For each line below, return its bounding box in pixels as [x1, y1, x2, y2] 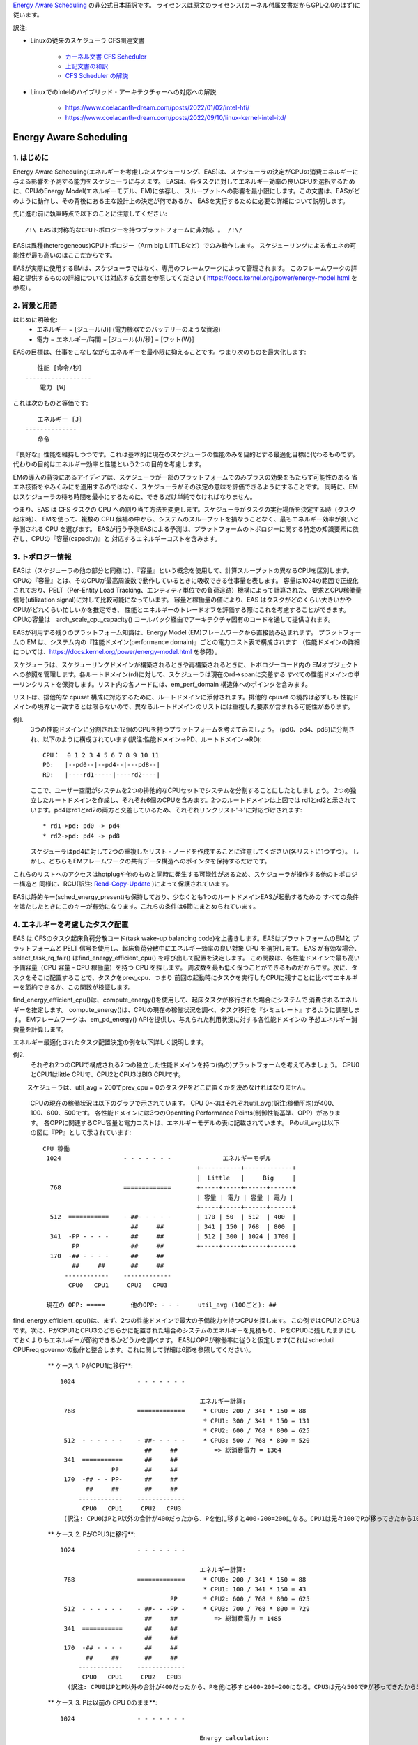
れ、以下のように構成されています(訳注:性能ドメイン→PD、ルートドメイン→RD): [30, 735, 262, 743]
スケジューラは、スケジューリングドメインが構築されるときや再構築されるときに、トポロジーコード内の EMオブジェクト [13, 660, 359, 669]
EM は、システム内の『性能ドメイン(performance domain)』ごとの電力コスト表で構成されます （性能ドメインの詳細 [26, 638, 360, 646]
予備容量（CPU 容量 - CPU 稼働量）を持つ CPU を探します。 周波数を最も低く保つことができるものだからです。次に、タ [13, 963, 358, 972]
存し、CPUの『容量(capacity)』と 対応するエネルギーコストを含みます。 [13, 535, 222, 543]
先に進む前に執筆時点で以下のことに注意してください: [13, 209, 167, 218]
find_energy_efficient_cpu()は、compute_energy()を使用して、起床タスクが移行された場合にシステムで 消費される [13, 995, 340, 1004]
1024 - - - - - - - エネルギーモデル [46, 1154, 272, 1162]
